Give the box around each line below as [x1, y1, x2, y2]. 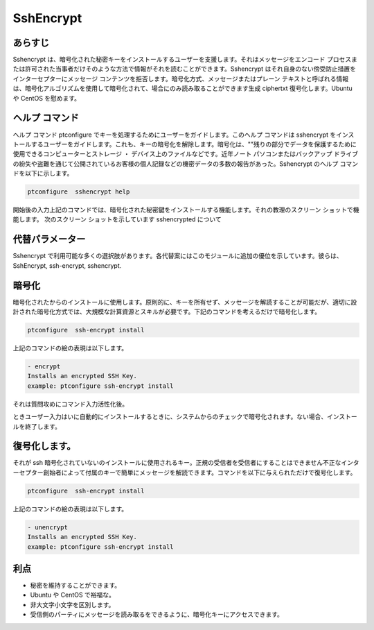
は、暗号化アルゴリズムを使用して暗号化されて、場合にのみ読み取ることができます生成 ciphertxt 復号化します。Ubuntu [12, 84, 353, 93]
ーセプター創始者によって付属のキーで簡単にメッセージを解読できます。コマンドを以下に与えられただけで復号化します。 [12, 468, 357, 477]
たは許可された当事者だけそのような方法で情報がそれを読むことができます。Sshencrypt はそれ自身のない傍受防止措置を [12, 65, 357, 73]
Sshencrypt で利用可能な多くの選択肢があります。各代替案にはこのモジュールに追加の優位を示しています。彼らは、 [12, 252, 343, 260]
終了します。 [24, 422, 62, 430]
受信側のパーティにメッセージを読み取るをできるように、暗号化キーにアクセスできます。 [30, 611, 284, 619]
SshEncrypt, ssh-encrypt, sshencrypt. [12, 261, 122, 270]
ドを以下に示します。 [12, 169, 73, 178]
